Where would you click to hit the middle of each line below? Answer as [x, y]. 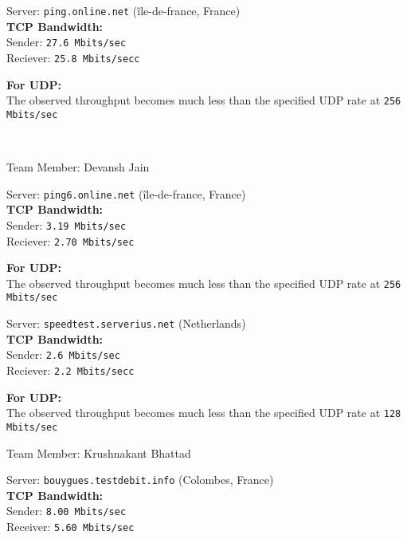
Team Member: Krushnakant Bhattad [99, 452]
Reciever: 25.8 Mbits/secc [73, 57]
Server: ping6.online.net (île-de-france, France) [126, 193]
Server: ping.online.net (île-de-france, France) [123, 10]
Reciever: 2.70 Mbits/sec [70, 240]
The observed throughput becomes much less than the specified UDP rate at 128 [204, 413]
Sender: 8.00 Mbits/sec [67, 511]
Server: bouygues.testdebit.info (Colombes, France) [140, 480]
